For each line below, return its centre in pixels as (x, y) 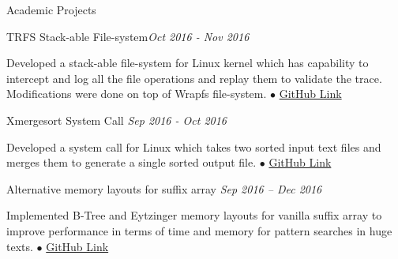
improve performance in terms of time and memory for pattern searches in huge (199, 230)
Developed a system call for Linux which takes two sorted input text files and (194, 146)
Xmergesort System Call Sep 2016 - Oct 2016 (117, 120)
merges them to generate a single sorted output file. (131, 162)
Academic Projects (51, 9)
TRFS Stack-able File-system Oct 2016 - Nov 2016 (128, 36)
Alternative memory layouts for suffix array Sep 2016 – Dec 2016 (164, 188)
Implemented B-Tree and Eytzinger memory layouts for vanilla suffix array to (194, 215)
